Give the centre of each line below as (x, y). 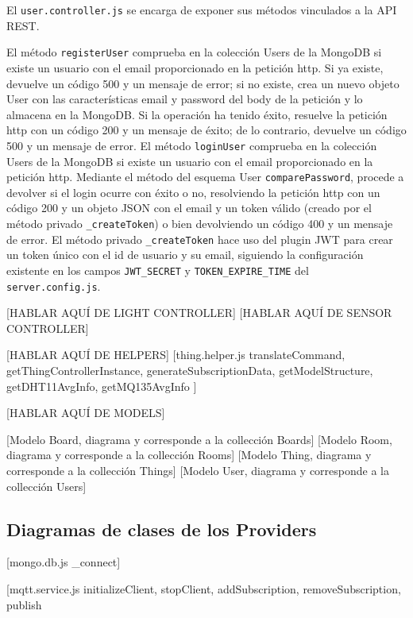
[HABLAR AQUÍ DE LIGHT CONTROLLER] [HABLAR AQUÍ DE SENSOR (199, 313)
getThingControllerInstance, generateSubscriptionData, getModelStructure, (190, 370)
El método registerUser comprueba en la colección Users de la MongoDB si (194, 52)
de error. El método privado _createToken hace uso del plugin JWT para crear (200, 239)
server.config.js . (54, 286)
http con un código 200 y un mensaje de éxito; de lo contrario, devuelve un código (206, 130)
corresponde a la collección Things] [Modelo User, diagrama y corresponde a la (198, 470)
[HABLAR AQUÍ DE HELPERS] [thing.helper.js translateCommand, (176, 355)
